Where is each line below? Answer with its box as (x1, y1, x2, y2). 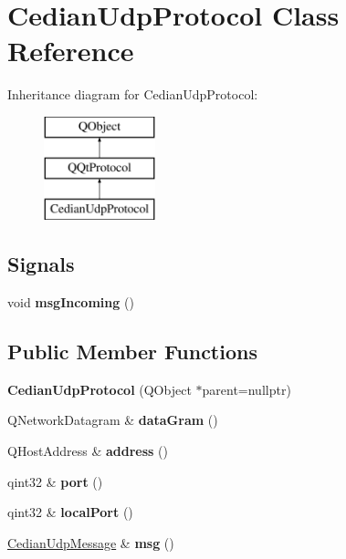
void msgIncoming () (7, 293, 134, 312)
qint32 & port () (7, 471, 103, 491)
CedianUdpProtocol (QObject (7, 379, 192, 399)
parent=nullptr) (202, 379, 291, 399)
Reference (7, 32, 134, 69)
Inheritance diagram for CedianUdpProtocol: (7, 85, 258, 104)
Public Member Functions (7, 337, 257, 366)
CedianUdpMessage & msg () (7, 533, 174, 552)
